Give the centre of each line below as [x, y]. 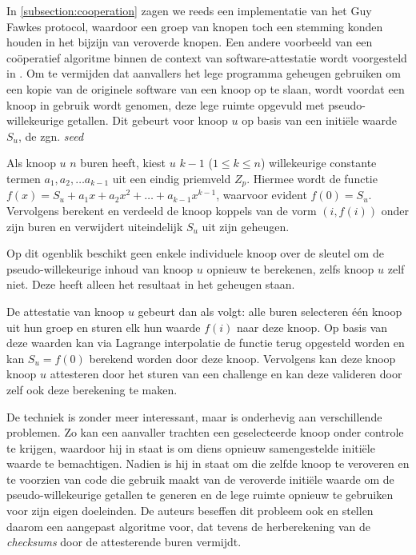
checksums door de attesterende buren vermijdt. [124, 542]
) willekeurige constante [318, 163]
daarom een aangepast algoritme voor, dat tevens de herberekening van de [188, 526]
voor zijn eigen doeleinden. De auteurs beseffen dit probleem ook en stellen [190, 511]
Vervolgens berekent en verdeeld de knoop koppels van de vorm [162, 210]
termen [24, 178]
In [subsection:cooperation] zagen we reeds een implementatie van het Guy [189, 10]
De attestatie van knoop [66, 311]
